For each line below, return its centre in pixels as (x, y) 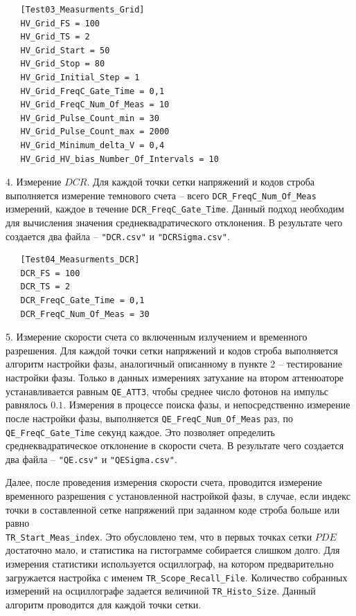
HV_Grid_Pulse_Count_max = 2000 (95, 132)
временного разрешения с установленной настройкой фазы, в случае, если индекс (178, 496)
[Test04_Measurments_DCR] (80, 260)
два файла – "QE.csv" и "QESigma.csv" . (91, 459)
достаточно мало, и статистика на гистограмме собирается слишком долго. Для (173, 550)
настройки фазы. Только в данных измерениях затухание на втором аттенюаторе (175, 378)
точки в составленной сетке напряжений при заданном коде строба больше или (173, 509)
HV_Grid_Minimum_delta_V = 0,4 (92, 145)
